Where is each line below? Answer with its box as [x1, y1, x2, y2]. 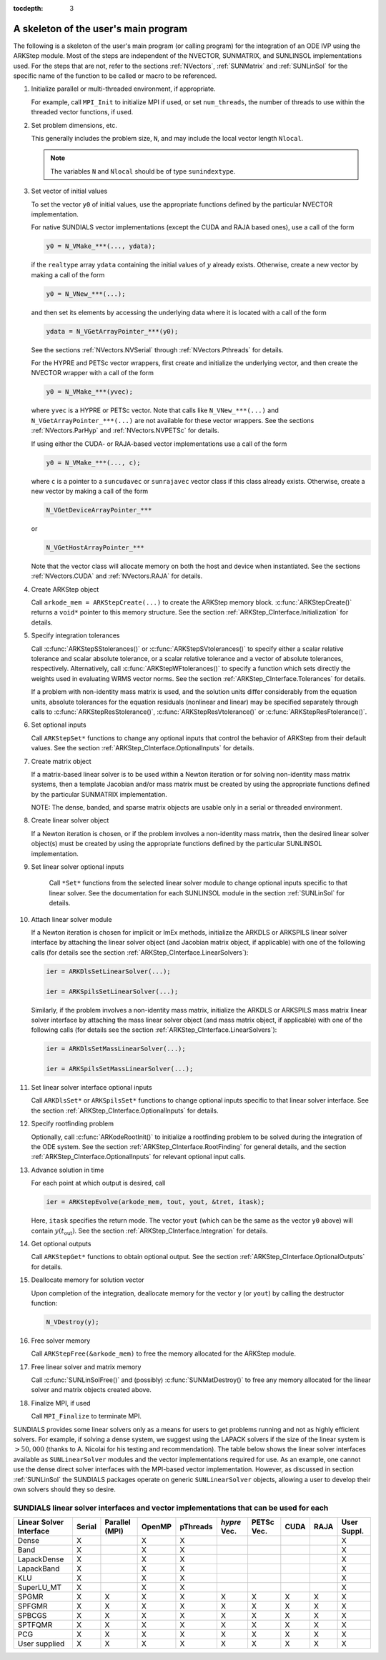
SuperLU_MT [17, 1583, 62, 1593]
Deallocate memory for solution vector [31, 1276, 144, 1284]
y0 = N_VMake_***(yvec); [46, 388, 134, 396]
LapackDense [17, 1554, 64, 1564]
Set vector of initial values [31, 187, 108, 196]
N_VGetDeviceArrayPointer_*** [46, 506, 152, 514]
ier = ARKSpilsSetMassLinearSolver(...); [46, 1065, 194, 1073]
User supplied [17, 1639, 65, 1649]
